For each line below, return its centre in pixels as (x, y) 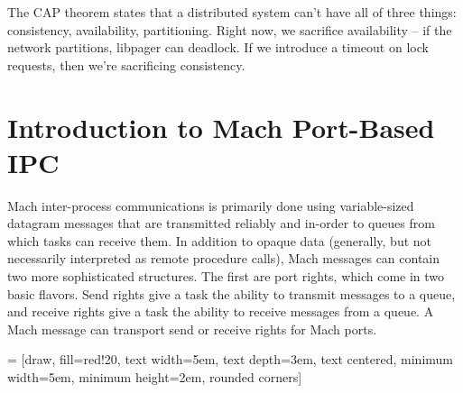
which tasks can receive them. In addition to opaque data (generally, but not (220, 240)
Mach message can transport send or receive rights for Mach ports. (192, 329)
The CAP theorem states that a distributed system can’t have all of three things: (232, 12)
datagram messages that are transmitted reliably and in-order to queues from (221, 223)
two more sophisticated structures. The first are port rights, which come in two (226, 276)
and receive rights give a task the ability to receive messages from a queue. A (221, 311)
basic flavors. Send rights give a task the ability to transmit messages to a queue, (231, 293)
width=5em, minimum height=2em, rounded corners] (155, 377)
